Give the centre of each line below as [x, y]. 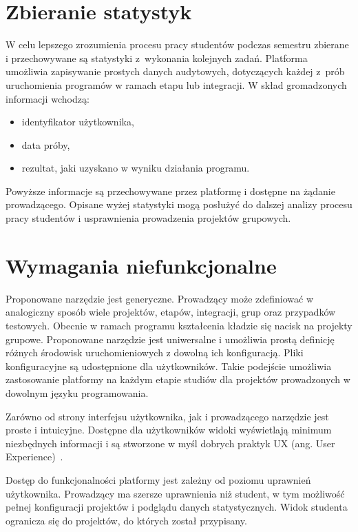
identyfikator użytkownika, [78, 122]
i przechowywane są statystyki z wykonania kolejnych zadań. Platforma [157, 58]
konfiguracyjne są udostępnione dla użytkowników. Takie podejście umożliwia [169, 366]
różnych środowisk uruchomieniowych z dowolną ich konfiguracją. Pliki [155, 352]
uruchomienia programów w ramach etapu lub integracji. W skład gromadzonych [176, 84]
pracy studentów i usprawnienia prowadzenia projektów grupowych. [148, 218]
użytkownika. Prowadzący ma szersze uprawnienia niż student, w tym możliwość [175, 493]
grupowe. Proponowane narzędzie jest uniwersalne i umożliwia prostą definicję [170, 339]
